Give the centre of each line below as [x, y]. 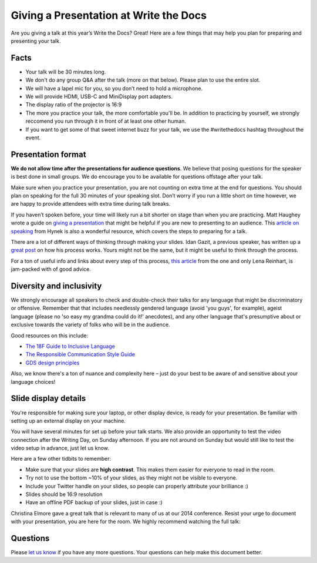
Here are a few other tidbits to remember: [61, 459]
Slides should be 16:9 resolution [64, 494]
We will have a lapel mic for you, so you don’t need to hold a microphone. [114, 88]
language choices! [33, 381]
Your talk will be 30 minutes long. [66, 72]
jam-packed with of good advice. [51, 269]
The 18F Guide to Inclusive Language [70, 346]
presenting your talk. [36, 41]
